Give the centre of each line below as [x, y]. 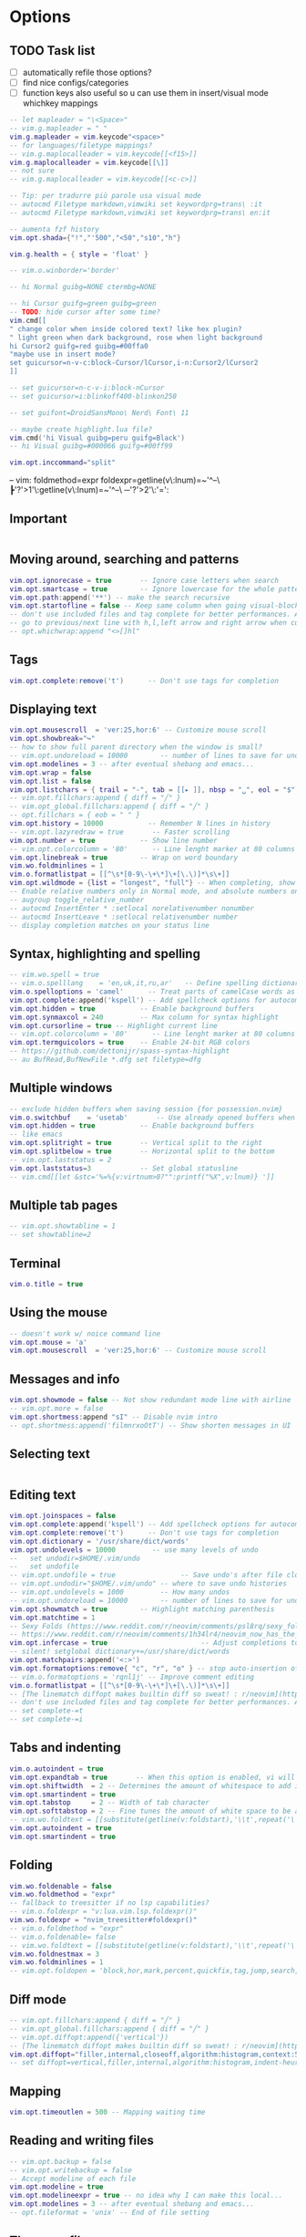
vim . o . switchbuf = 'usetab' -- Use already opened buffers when [153, 1118]
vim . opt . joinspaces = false [63, 1516]
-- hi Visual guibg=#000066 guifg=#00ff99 [91, 446]
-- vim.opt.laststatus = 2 [61, 1160]
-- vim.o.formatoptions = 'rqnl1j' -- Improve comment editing [132, 1677]
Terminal [35, 1263]
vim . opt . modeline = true [56, 2187]
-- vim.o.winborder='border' [65, 271]
